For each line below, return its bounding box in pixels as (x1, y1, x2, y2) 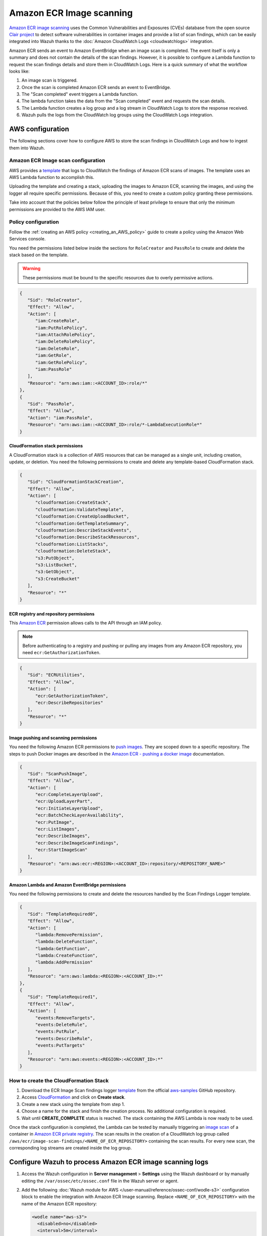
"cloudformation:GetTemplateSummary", (35, 521, 130, 526)
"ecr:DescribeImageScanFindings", (35, 840, 119, 845)
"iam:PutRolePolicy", (35, 325, 88, 331)
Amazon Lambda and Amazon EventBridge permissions (9, 882, 126, 887)
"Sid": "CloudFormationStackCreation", (27, 479, 124, 485)
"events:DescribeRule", (35, 1036, 93, 1041)
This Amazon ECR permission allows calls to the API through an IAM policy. (9, 619, 163, 625)
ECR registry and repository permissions (9, 611, 95, 617)
